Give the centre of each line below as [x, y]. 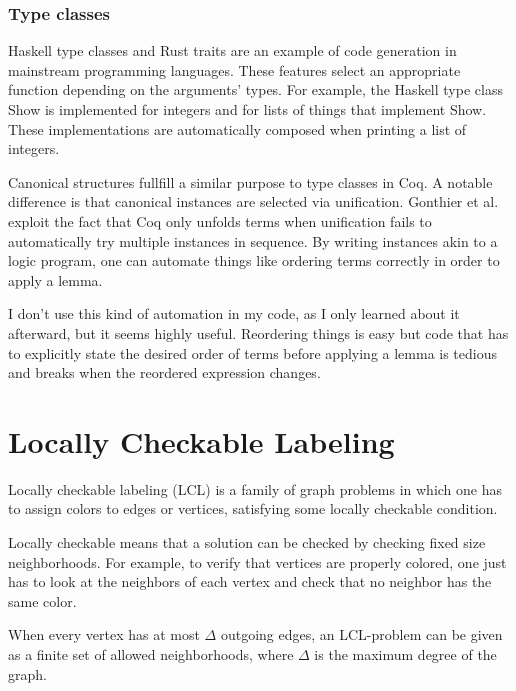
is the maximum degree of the [405, 654]
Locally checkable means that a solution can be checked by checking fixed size [247, 542]
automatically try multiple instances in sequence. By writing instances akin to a [253, 240]
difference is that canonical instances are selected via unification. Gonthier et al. [253, 201]
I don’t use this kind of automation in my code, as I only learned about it [234, 313]
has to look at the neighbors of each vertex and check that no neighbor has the [250, 581]
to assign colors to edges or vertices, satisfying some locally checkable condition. [253, 508]
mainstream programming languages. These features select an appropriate [234, 69]
